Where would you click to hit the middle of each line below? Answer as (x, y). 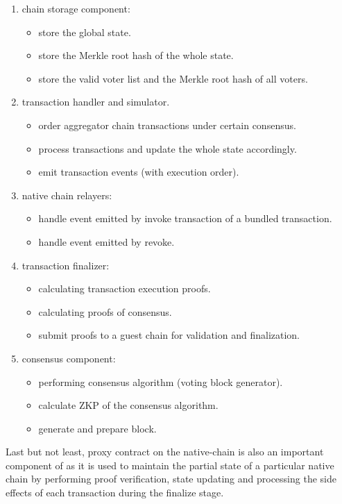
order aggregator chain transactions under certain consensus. (167, 125)
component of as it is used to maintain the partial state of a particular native (170, 465)
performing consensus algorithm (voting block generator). (161, 381)
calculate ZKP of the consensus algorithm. (128, 405)
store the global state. (85, 32)
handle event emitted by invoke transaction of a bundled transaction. (185, 218)
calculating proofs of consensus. (105, 311)
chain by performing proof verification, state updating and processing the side (171, 479)
